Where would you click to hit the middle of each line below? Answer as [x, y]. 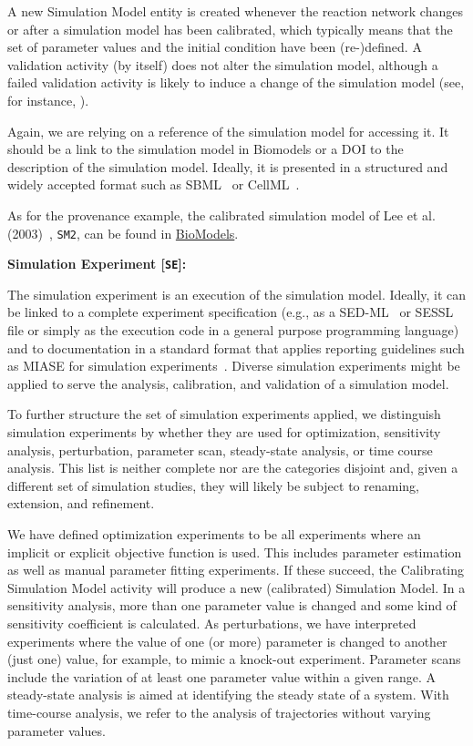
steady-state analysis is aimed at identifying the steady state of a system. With [228, 695]
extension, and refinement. [81, 503]
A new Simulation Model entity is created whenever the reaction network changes [235, 11]
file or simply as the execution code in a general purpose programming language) [233, 330]
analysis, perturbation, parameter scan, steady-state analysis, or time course [220, 450]
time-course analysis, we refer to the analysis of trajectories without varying [219, 712]
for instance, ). [48, 100]
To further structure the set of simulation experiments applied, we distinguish [224, 414]
